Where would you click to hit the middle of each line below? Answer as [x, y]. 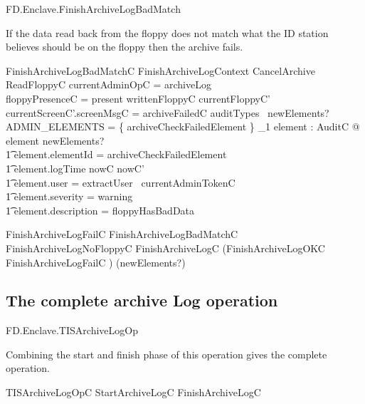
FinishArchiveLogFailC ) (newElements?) [96, 262]
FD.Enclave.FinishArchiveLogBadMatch [93, 9]
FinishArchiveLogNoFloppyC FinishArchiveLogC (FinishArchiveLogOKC [165, 248]
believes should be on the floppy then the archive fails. [125, 47]
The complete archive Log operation [142, 300]
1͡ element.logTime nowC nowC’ [75, 168]
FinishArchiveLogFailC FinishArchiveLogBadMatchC [122, 234]
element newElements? [55, 140]
